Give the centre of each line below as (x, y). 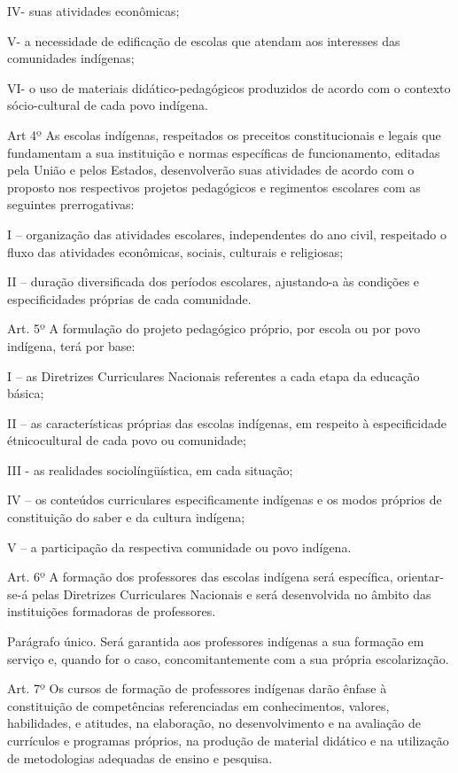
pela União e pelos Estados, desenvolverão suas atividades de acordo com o (211, 170)
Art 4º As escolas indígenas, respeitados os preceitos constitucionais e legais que (224, 134)
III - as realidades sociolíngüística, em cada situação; (150, 469)
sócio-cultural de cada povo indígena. (108, 105)
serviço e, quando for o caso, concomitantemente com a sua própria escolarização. (228, 658)
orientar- (420, 577)
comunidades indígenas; (71, 58)
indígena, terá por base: (71, 345)
